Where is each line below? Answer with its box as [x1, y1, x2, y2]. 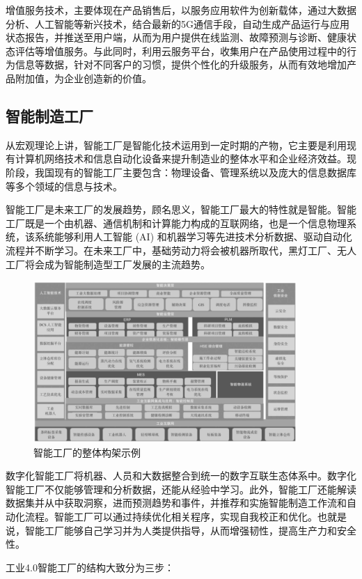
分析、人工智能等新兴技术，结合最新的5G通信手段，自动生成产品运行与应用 [6, 16, 349, 31]
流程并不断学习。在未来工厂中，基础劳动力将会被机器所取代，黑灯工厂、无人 [6, 242, 356, 257]
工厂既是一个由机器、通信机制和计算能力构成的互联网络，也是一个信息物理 [6, 215, 347, 230]
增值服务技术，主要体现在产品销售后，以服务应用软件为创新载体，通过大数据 [6, 3, 356, 17]
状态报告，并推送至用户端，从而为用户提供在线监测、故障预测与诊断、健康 [6, 30, 347, 45]
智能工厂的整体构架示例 [33, 445, 141, 459]
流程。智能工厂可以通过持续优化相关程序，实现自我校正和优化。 [24, 509, 317, 523]
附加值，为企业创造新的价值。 [15, 70, 152, 85]
